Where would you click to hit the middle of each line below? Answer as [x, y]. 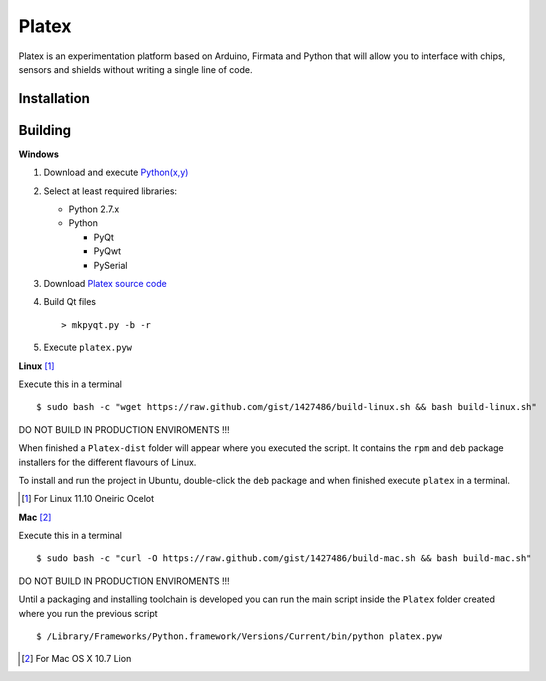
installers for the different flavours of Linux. [107, 462]
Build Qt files [70, 302]
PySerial [111, 265]
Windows [38, 154]
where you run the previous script [88, 613]
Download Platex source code [105, 283]
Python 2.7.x [94, 209]
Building [45, 130]
